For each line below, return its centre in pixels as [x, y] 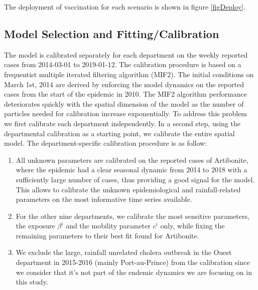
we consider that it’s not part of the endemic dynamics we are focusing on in [134, 272]
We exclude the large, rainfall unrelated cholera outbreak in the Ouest [124, 252]
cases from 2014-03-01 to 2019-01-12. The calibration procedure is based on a [123, 64]
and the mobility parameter [108, 226]
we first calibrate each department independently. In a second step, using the [122, 123]
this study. [32, 282]
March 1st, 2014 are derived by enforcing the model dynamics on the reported [124, 84]
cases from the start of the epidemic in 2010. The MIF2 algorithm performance [125, 94]
